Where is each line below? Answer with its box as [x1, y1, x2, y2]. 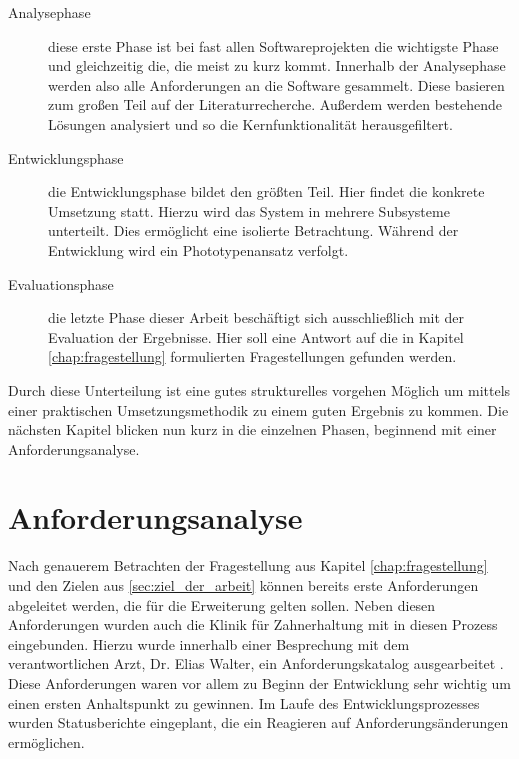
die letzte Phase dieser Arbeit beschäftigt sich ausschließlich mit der [48, 307, 465, 328]
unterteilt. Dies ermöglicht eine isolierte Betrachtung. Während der [48, 220, 459, 241]
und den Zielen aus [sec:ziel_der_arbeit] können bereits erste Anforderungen [8, 575, 479, 595]
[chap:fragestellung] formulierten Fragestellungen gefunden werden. [48, 346, 457, 367]
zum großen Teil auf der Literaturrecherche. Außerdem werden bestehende [48, 94, 503, 115]
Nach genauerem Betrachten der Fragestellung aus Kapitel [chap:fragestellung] [8, 555, 488, 576]
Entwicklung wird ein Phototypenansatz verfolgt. [48, 239, 349, 260]
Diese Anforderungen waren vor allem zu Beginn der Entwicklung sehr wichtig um [8, 672, 512, 693]
